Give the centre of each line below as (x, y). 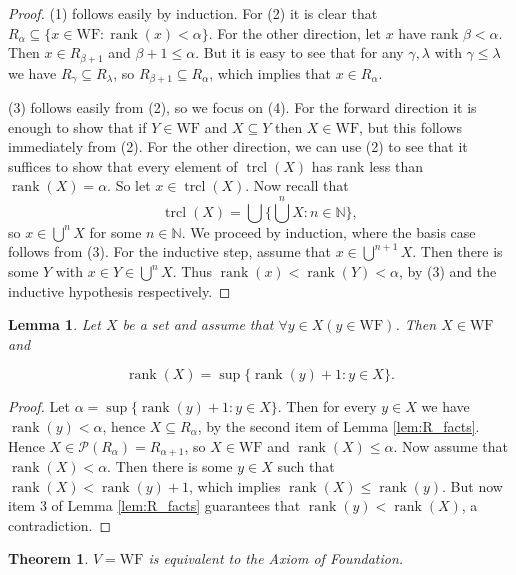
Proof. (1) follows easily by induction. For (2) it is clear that (193, 13)
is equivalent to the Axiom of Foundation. (276, 558)
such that (306, 466)
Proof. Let (39, 406)
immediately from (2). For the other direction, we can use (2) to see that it (238, 146)
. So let (129, 185)
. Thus (192, 271)
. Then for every (327, 406)
